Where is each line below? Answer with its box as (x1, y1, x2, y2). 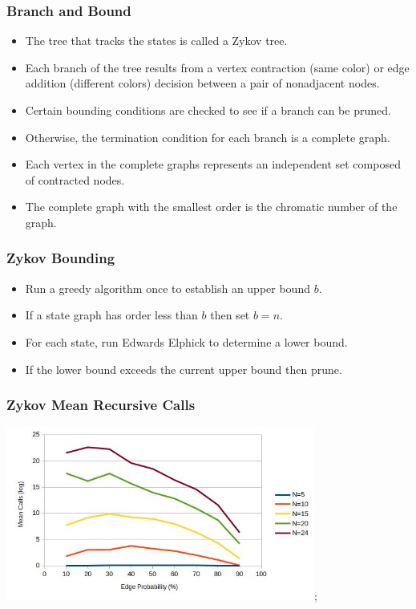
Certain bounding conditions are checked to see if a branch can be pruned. (25, 102, 391, 118)
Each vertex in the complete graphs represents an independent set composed (25, 156, 401, 173)
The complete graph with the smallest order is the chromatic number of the (25, 198, 398, 215)
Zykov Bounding (6, 248, 115, 268)
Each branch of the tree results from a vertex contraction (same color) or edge (25, 59, 410, 75)
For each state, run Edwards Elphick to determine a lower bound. (25, 333, 348, 350)
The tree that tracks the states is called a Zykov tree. (25, 32, 288, 49)
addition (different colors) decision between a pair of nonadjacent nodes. (25, 75, 380, 91)
